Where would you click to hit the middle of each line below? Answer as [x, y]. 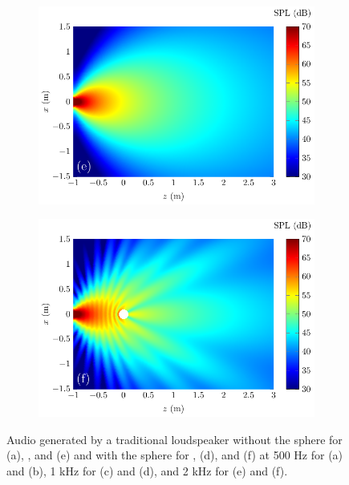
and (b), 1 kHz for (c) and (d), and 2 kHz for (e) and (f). [147, 470]
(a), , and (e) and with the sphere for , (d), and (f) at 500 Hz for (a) [175, 455]
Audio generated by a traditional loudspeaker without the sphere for [174, 439]
